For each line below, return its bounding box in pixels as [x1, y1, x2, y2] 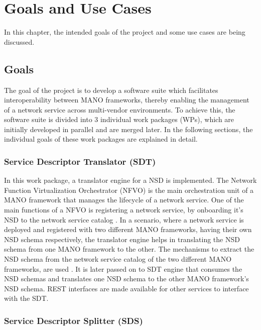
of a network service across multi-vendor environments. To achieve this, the [4, 104, 235, 115]
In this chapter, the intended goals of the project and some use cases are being [4, 27, 245, 37]
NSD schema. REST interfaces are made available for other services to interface [4, 283, 249, 293]
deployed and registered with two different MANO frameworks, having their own [4, 224, 252, 235]
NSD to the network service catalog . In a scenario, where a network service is [4, 214, 244, 225]
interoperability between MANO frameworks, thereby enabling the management [4, 94, 249, 105]
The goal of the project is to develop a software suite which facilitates [4, 84, 218, 95]
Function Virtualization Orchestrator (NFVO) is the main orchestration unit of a [4, 184, 254, 195]
